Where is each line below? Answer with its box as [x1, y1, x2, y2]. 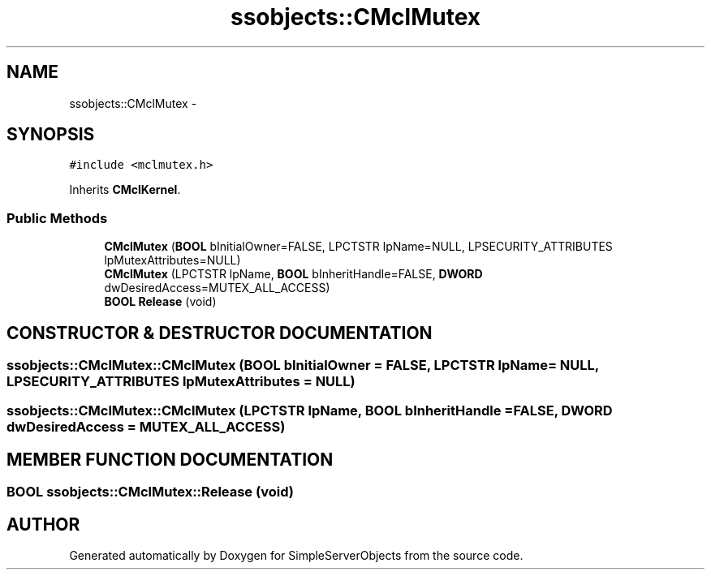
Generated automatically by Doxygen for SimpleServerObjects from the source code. [69, 548, 524, 563]
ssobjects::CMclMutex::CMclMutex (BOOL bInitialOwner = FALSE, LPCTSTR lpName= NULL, [6, 357, 599, 374]
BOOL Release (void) [104, 294, 217, 309]
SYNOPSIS [6, 124, 95, 145]
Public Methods [6, 209, 108, 226]
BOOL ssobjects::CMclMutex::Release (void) [6, 484, 294, 501]
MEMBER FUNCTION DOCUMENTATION [6, 449, 334, 470]
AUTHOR [6, 514, 80, 535]
